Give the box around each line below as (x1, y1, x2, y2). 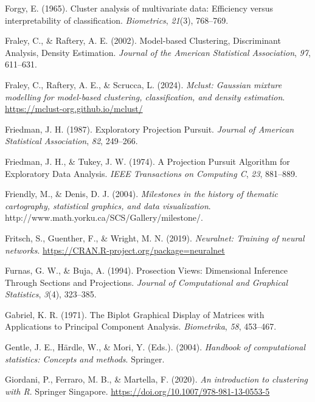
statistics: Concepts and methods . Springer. (5, 352, 165, 365)
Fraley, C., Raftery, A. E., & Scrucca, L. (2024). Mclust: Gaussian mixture (5, 78, 282, 91)
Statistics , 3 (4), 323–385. (5, 288, 97, 300)
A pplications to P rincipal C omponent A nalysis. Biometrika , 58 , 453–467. (5, 320, 277, 333)
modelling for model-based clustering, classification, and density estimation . (5, 90, 285, 103)
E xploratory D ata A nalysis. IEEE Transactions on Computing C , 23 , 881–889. (5, 167, 297, 179)
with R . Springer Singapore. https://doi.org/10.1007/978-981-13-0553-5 (5, 384, 270, 397)
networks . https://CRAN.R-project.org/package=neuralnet (5, 243, 225, 256)
